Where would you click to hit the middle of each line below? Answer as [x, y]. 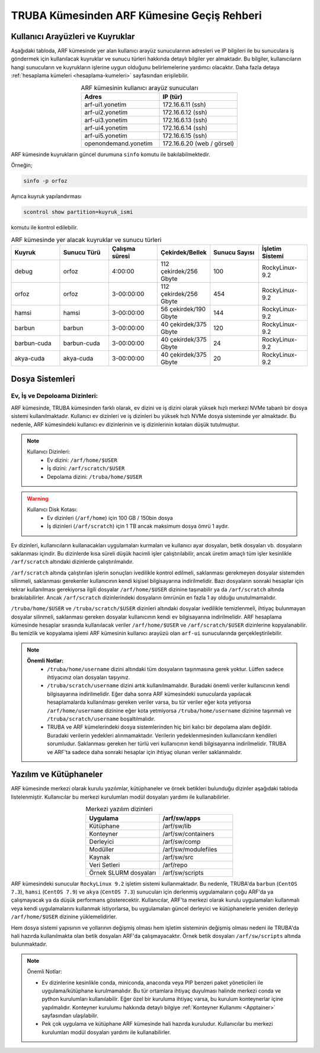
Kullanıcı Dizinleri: [49, 452]
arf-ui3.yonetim [106, 120]
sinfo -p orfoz [45, 181]
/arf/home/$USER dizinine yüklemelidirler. [64, 917]
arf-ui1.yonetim [105, 105]
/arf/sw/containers [188, 834]
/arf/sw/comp [182, 841]
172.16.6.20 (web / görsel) [198, 143]
